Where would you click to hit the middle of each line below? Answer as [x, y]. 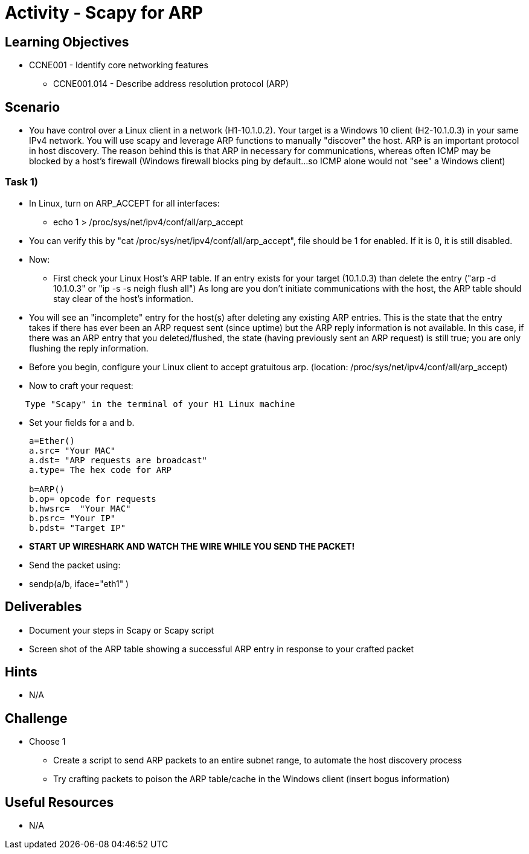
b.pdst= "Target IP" [78, 528]
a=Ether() [52, 441]
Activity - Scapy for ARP [104, 13]
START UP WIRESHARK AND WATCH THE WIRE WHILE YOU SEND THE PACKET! [192, 546]
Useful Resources [59, 802]
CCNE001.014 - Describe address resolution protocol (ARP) [171, 84]
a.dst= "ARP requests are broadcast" [118, 460]
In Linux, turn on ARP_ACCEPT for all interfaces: [124, 203]
